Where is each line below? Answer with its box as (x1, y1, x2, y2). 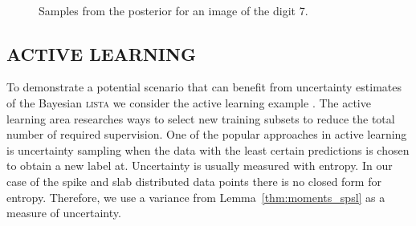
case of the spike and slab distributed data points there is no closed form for (6, 172, 381, 189)
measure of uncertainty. (6, 204, 121, 221)
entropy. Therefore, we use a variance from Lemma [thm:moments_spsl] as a (6, 188, 385, 205)
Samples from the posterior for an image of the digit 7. (39, 2, 308, 18)
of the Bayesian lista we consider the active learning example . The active (6, 94, 371, 111)
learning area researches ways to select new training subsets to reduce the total (6, 110, 395, 127)
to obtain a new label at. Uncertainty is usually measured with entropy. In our (6, 157, 393, 174)
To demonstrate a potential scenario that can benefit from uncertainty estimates (6, 79, 402, 95)
